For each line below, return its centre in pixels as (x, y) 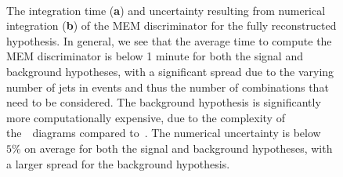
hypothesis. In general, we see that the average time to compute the (169, 40)
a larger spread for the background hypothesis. (118, 163)
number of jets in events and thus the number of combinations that (168, 87)
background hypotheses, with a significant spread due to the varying (170, 71)
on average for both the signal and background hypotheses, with (179, 148)
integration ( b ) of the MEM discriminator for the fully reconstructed (171, 25)
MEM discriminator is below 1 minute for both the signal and (155, 56)
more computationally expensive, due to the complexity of (146, 117)
